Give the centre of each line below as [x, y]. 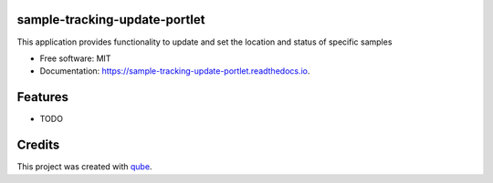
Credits [38, 145]
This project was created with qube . [84, 167]
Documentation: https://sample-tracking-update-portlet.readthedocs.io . [175, 71]
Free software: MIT [75, 58]
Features [42, 97]
